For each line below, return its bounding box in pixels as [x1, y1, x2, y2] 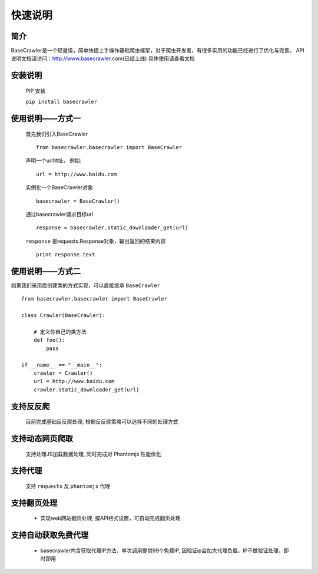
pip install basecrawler [25, 98, 97, 105]
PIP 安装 [25, 87, 46, 94]
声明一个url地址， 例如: [25, 157, 82, 164]
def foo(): [33, 337, 65, 344]
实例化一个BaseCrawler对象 [25, 184, 94, 191]
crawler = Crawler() [33, 370, 93, 377]
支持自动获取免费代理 [11, 530, 88, 540]
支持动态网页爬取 [11, 433, 73, 443]
